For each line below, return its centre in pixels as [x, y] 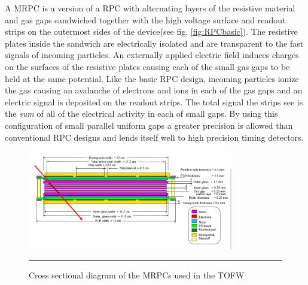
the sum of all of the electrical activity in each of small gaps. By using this [141, 113]
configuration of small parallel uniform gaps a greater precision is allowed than [149, 125]
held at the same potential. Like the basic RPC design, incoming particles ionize [152, 78]
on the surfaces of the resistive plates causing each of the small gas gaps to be [147, 66]
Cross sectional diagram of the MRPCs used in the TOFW [137, 275]
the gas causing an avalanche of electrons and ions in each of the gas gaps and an [154, 90]
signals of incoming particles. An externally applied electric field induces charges [152, 55]
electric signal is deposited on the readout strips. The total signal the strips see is [154, 101]
